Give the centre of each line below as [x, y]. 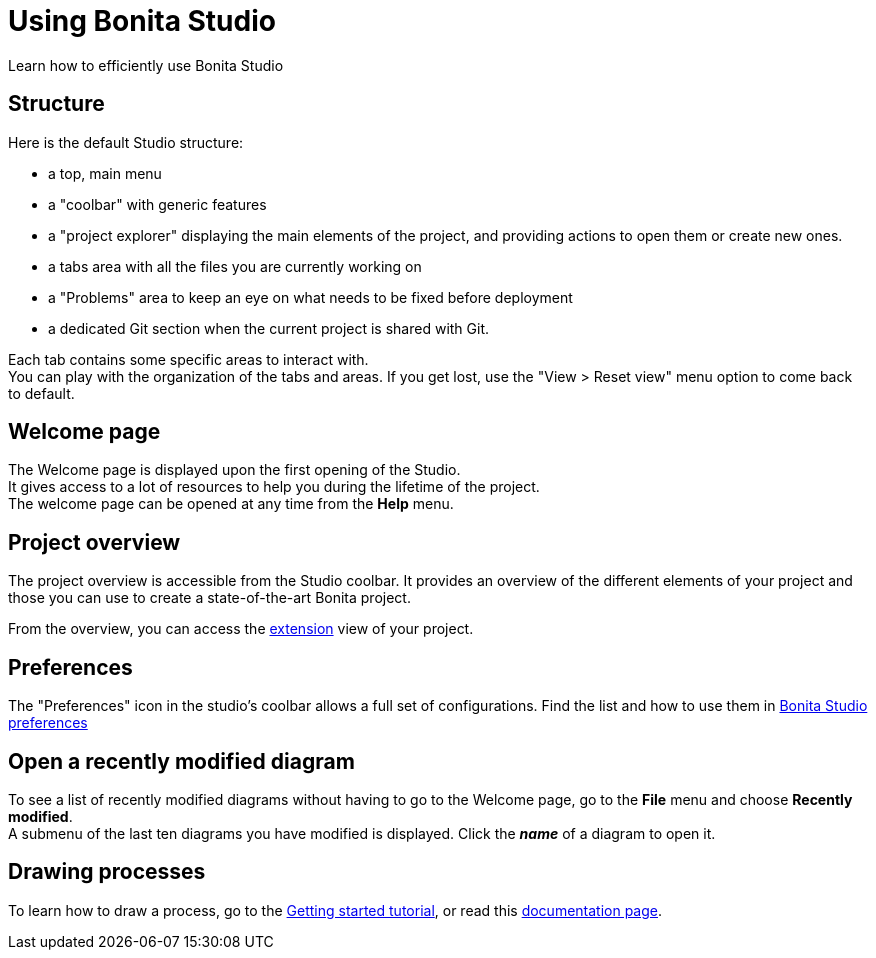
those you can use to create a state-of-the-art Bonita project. [209, 598]
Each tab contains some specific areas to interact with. [188, 359]
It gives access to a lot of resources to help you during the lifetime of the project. [274, 487]
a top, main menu [105, 173]
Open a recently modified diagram [181, 761]
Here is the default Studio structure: [126, 142]
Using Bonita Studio [142, 21]
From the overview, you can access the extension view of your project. [241, 629]
